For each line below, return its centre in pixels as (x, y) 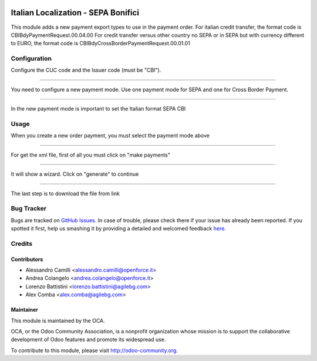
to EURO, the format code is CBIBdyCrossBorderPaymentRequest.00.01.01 (100, 44)
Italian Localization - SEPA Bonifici (75, 13)
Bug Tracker (29, 209)
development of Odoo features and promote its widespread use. (88, 340)
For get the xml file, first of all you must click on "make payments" (90, 155)
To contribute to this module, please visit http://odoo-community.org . (95, 350)
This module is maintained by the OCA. (58, 320)
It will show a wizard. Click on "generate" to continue (75, 174)
